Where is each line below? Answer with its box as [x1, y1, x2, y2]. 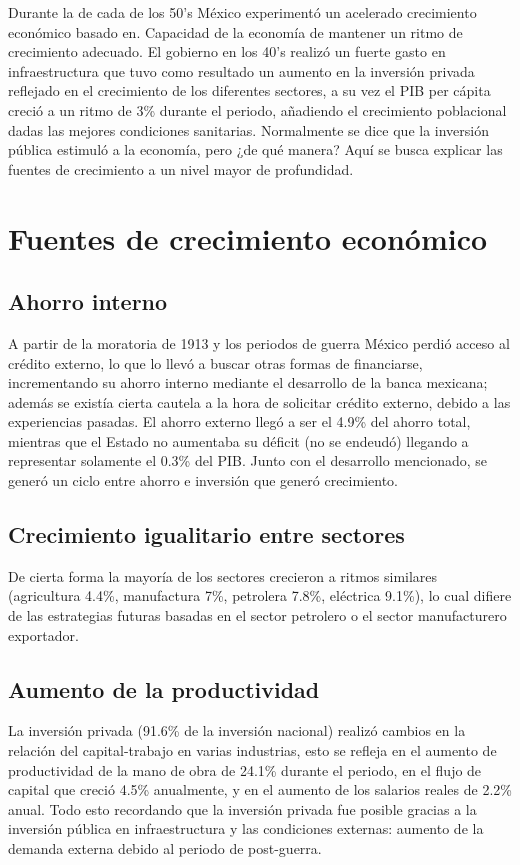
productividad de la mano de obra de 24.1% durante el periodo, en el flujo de [8, 759, 482, 780]
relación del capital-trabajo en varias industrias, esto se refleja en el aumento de [8, 740, 497, 761]
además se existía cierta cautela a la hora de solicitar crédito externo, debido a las [8, 391, 511, 412]
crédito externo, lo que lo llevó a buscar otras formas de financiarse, [8, 352, 423, 373]
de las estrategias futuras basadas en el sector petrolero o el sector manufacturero [8, 605, 507, 626]
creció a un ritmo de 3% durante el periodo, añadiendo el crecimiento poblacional [8, 99, 507, 120]
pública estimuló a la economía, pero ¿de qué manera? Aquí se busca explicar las [8, 139, 503, 160]
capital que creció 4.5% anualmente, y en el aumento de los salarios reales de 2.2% [8, 779, 512, 800]
